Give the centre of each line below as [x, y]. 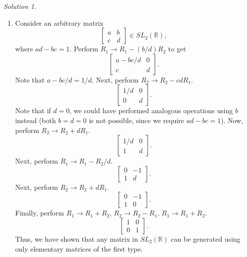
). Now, [232, 120]
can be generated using [206, 238]
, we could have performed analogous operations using [151, 110]
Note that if [33, 110]
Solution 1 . [20, 6]
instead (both [35, 120]
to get [177, 49]
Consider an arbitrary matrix [59, 22]
